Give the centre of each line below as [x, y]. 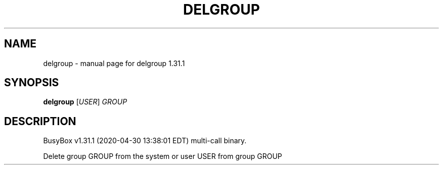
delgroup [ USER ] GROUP [85, 102]
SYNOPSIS [32, 83]
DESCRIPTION [40, 121]
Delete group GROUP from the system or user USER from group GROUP [163, 156]
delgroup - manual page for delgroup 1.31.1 [114, 63]
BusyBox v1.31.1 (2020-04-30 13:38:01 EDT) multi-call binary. [145, 141]
